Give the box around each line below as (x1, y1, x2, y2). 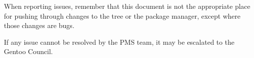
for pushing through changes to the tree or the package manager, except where (4, 10, 241, 21)
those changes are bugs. (4, 20, 75, 30)
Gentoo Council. (4, 46, 53, 57)
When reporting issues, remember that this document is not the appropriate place (4, 1, 251, 11)
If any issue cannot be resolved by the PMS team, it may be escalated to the (4, 36, 234, 47)
